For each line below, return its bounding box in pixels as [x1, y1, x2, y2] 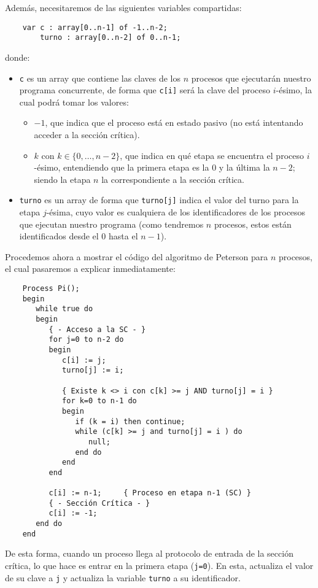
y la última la [219, 161, 270, 174]
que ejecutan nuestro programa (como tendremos [19, 217, 204, 230]
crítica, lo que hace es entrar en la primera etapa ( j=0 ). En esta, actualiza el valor [5, 559, 314, 571]
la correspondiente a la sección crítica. [101, 172, 244, 185]
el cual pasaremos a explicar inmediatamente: [5, 262, 176, 275]
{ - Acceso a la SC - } [48, 325, 146, 334]
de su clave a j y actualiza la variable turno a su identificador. [5, 571, 241, 584]
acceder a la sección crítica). [34, 128, 140, 141]
